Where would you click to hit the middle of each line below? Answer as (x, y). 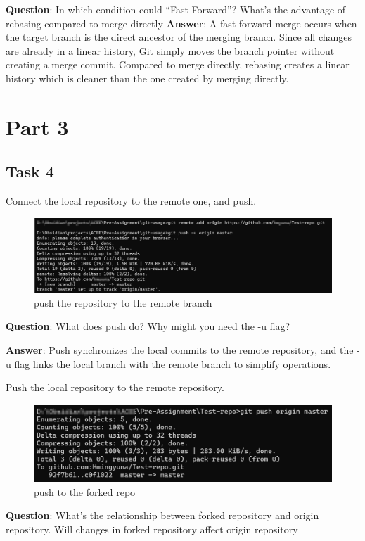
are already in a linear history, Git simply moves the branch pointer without (170, 50)
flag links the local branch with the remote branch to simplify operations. (173, 363)
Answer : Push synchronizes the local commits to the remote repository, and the (180, 349)
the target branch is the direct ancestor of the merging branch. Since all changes (179, 37)
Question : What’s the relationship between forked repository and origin (162, 515)
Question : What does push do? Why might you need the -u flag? (148, 326)
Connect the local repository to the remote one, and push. (131, 201)
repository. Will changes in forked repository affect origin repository (152, 529)
